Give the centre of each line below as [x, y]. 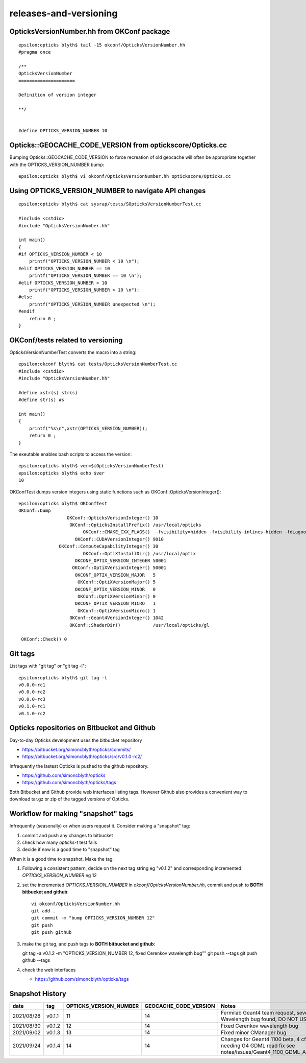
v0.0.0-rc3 [32, 699]
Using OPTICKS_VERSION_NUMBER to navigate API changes [108, 191]
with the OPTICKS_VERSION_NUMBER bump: [57, 164]
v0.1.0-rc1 [32, 706]
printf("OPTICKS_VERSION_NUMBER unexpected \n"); [92, 304]
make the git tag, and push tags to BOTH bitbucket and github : [89, 944]
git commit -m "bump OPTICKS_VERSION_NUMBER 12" [93, 918]
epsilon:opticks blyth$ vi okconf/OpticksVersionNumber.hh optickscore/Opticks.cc [125, 176]
